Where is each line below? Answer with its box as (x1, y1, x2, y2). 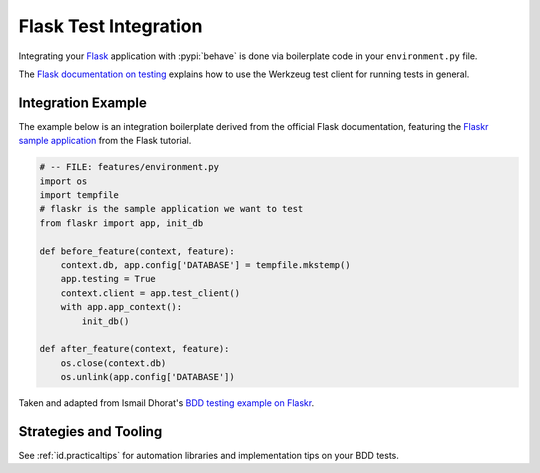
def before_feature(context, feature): (39, 245, 235, 257)
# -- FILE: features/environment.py (39, 161, 220, 173)
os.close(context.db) (60, 357, 167, 369)
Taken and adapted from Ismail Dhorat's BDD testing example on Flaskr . (18, 397, 315, 409)
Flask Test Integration (18, 15, 203, 37)
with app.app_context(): (60, 301, 183, 313)
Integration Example (18, 94, 147, 111)
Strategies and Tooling (18, 423, 163, 440)
